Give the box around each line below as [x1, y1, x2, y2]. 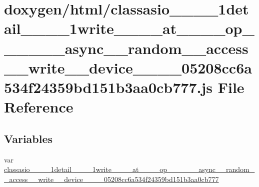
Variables [4, 130, 53, 146]
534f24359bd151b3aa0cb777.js [4, 76, 212, 97]
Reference [4, 96, 73, 117]
